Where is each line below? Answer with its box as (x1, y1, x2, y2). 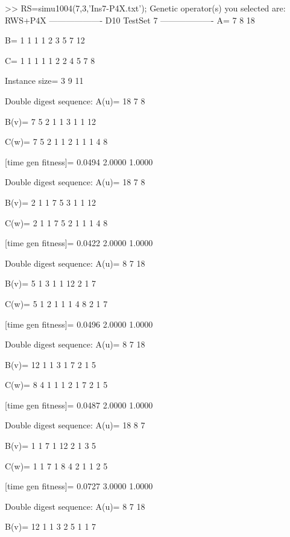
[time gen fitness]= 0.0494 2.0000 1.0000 (5, 155, 153, 168)
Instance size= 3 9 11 (5, 74, 84, 87)
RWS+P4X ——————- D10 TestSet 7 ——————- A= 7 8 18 (5, 13, 255, 26)
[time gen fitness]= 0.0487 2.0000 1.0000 (5, 398, 153, 411)
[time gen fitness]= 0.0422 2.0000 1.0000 (5, 237, 153, 249)
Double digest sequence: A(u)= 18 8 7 (5, 419, 145, 431)
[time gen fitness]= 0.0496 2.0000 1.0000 (5, 317, 153, 330)
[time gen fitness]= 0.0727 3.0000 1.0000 (5, 480, 153, 492)
